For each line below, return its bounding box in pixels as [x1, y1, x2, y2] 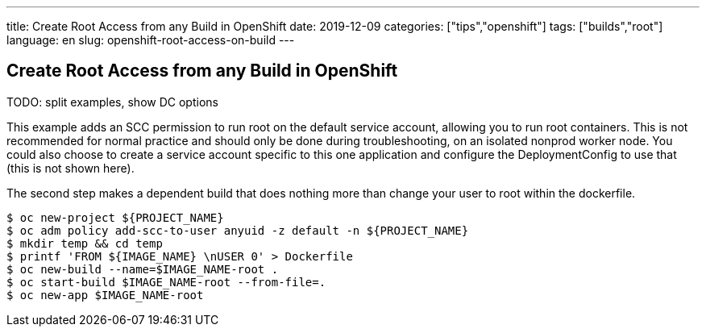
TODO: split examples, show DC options [6, 94, 218, 109]
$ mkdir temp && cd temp [6, 236, 163, 250]
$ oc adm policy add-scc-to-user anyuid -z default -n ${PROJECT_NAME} [6, 223, 469, 237]
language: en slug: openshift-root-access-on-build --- [6, 33, 295, 47]
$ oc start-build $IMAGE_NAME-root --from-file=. [6, 275, 326, 289]
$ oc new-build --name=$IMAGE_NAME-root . [6, 262, 279, 276]
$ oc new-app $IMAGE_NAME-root [6, 288, 204, 302]
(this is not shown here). [6, 160, 135, 175]
